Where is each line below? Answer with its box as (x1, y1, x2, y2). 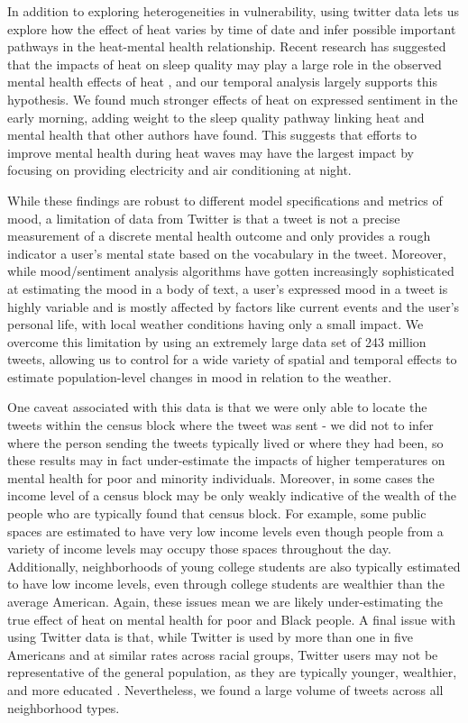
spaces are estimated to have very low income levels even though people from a (7, 521, 444, 540)
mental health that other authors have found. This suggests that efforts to (7, 125, 418, 144)
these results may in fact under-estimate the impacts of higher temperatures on (7, 451, 445, 470)
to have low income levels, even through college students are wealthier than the (7, 574, 445, 593)
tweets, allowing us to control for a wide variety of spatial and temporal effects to (7, 350, 457, 369)
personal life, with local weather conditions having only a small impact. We (7, 315, 424, 334)
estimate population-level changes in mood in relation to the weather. (7, 367, 392, 386)
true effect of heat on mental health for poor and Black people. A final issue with (7, 609, 456, 628)
